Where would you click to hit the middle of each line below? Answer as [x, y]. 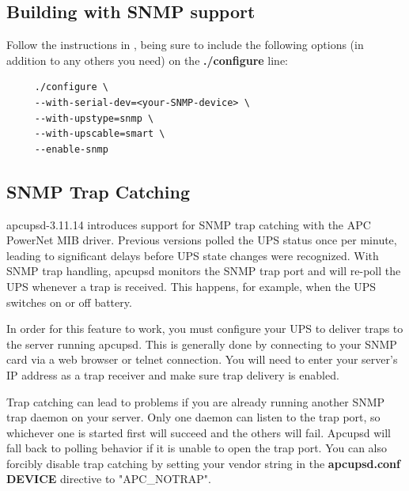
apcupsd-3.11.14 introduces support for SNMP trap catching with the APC [189, 224]
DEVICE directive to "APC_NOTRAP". [109, 479]
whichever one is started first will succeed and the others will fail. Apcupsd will [199, 432]
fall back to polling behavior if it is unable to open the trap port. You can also [197, 448]
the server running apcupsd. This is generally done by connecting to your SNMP [202, 344]
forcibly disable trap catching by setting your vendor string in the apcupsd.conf [203, 463]
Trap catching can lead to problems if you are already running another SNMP [196, 401]
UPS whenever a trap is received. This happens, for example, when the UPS [191, 286]
